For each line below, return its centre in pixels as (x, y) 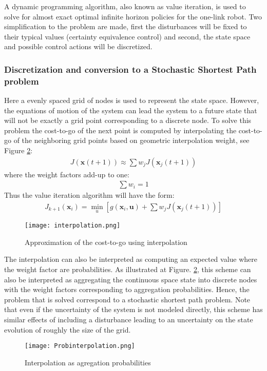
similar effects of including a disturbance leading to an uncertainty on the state (129, 319)
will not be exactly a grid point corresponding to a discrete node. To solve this (128, 120)
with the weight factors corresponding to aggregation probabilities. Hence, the (127, 289)
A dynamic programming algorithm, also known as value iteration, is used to (125, 6)
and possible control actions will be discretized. (78, 46)
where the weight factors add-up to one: (67, 174)
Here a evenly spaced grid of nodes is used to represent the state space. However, (132, 100)
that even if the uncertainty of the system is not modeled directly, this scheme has (133, 309)
